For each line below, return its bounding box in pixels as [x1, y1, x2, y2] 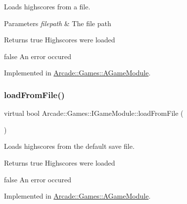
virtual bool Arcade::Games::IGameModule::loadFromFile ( [4, 108, 184, 118]
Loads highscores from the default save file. [4, 141, 135, 151]
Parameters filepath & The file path [4, 18, 111, 28]
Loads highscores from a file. [4, 1, 91, 11]
